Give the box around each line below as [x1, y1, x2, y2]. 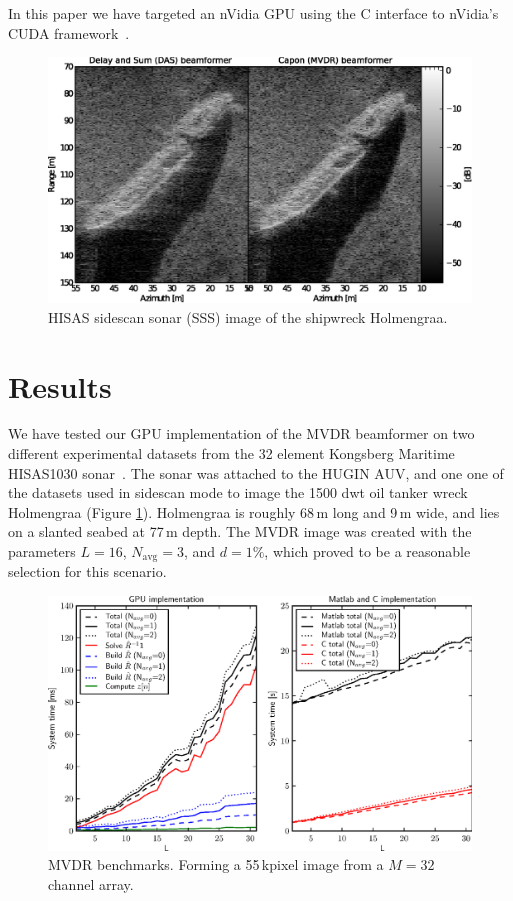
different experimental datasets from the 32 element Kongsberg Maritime [8, 443, 455, 464]
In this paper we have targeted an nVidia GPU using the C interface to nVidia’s [8, 3, 499, 23]
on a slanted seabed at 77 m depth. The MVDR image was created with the [8, 521, 472, 542]
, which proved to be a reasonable [264, 541, 471, 562]
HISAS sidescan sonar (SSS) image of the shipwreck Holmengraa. [48, 306, 448, 327]
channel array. [48, 873, 134, 894]
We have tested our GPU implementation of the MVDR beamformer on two [8, 423, 475, 444]
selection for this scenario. [8, 561, 167, 582]
